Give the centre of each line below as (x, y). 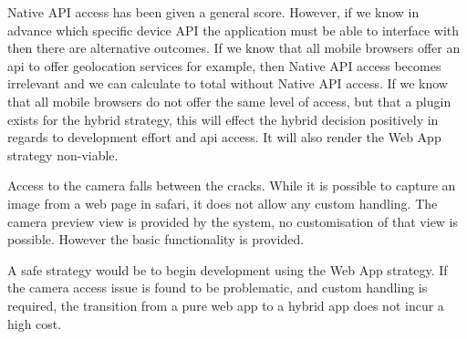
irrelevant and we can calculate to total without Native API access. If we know (228, 83)
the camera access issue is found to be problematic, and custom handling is (218, 288)
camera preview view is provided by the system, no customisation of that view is (233, 221)
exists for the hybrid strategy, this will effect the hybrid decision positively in (223, 119)
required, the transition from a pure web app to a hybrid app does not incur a (226, 305)
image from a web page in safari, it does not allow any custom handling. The (223, 203)
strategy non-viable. (63, 154)
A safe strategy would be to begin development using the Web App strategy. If (228, 269)
